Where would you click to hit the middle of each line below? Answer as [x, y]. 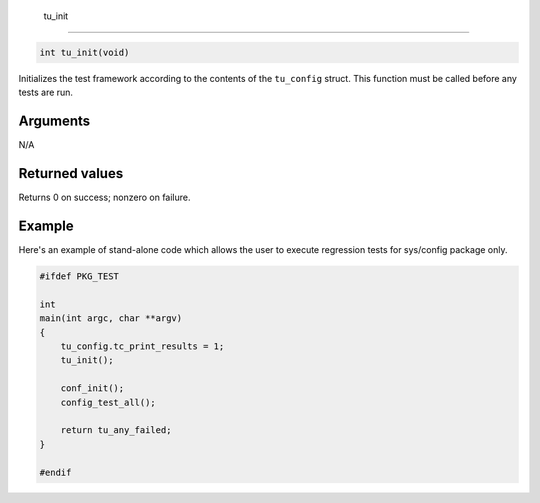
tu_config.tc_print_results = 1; [142, 346]
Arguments [54, 121]
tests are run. [46, 92]
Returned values [71, 173]
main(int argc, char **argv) [111, 318]
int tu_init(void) [84, 52]
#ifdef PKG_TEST [79, 276]
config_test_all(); [108, 402]
